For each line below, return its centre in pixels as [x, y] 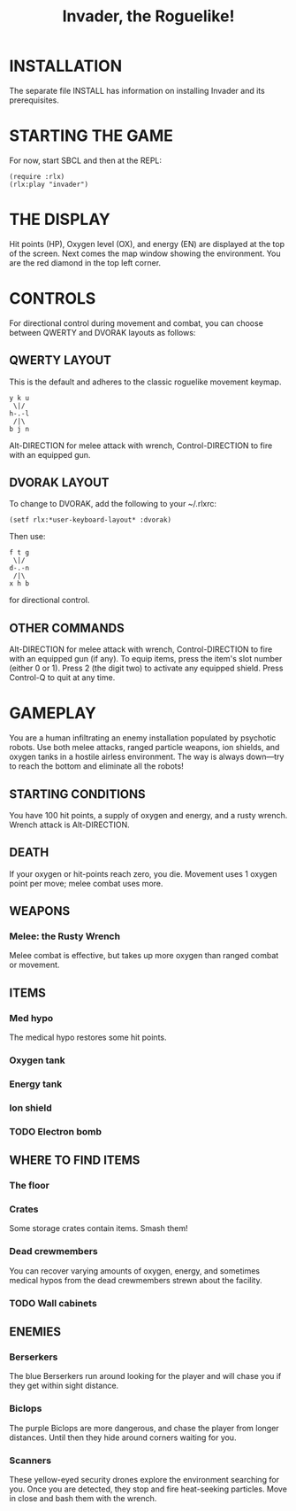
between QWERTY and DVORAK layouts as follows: [102, 332]
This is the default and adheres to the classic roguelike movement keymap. [145, 382]
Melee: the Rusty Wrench [65, 936]
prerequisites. [34, 100]
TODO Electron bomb [55, 1131]
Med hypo [31, 1018]
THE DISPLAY [60, 220]
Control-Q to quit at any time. [62, 678]
